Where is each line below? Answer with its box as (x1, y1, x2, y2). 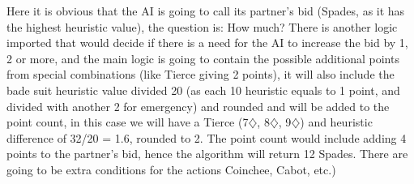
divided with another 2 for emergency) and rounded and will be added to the (6, 97, 390, 114)
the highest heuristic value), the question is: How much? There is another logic (6, 18, 398, 35)
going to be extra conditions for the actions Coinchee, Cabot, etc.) (6, 160, 336, 178)
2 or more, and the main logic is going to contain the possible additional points (6, 49, 399, 66)
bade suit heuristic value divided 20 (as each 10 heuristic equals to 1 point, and (6, 81, 400, 98)
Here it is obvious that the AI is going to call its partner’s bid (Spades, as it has (6, 2, 405, 19)
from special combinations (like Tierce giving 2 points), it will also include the (6, 66, 395, 83)
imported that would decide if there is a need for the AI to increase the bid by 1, (6, 34, 408, 51)
